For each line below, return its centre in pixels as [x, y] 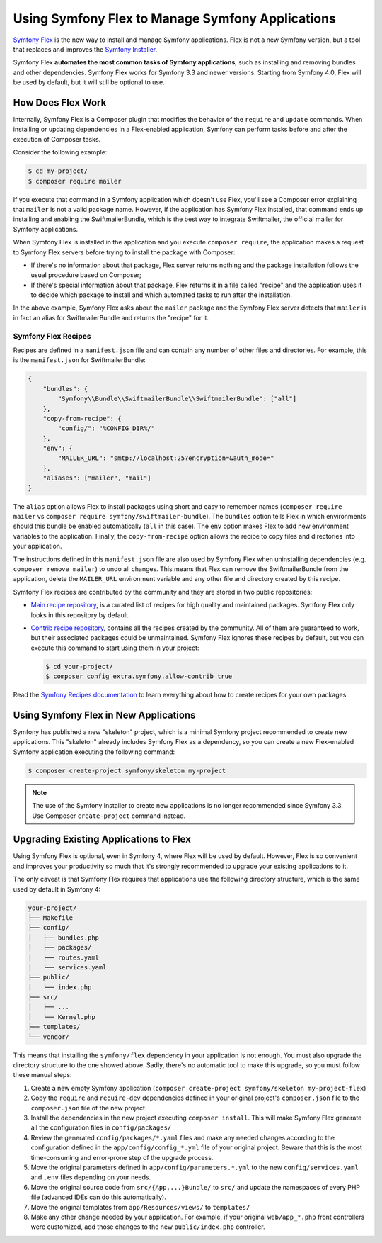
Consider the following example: [60, 152]
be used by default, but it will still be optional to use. [89, 82]
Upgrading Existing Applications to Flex [102, 839]
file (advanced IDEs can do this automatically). [98, 1197]
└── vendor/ [49, 1037]
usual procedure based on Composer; [86, 275]
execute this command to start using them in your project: [115, 648]
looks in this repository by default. [80, 615]
